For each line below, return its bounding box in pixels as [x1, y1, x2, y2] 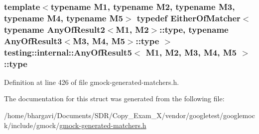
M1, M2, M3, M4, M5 [145, 46, 237, 58]
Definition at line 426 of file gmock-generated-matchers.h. [4, 76, 179, 87]
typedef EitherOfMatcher [136, 11, 241, 24]
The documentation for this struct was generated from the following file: [4, 93, 225, 104]
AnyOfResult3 [4, 34, 62, 47]
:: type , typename [159, 23, 229, 35]
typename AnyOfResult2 [4, 23, 105, 35]
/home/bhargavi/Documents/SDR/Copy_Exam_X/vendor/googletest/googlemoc [4, 110, 255, 121]
